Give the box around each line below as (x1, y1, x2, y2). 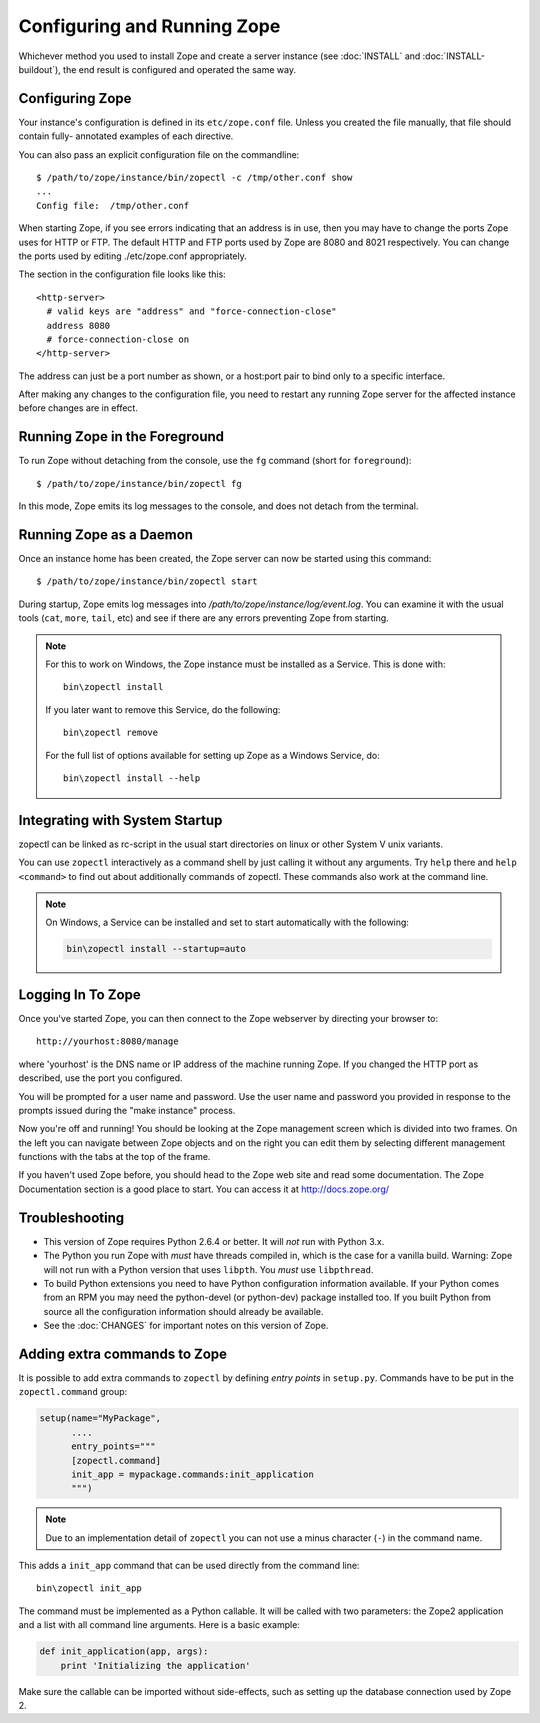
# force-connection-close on (46, 333, 190, 345)
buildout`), (18, 63, 62, 75)
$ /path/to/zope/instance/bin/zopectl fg (36, 478, 242, 489)
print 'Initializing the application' (60, 1660, 251, 1671)
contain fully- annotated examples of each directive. (18, 130, 234, 142)
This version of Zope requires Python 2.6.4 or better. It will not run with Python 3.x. (43, 1235, 385, 1247)
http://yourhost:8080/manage (36, 1036, 179, 1047)
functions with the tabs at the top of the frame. (18, 1151, 211, 1163)
